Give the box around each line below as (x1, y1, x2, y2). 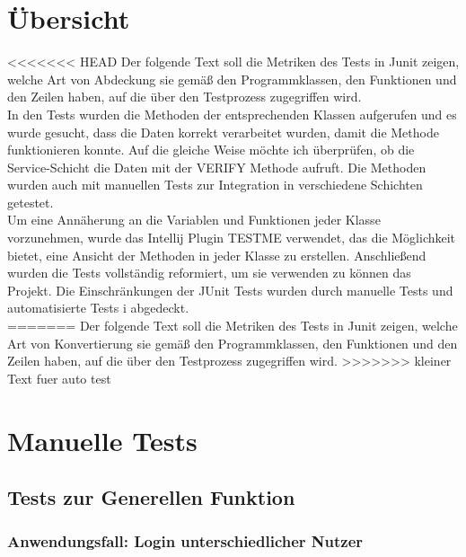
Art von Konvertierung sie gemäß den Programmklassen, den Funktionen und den (7, 333, 458, 352)
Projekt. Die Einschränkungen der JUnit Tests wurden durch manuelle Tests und (7, 280, 453, 299)
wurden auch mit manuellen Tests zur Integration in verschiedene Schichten (7, 175, 423, 194)
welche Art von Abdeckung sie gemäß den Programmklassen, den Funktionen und (7, 69, 457, 88)
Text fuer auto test (7, 368, 111, 387)
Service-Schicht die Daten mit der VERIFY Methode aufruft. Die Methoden (7, 157, 426, 176)
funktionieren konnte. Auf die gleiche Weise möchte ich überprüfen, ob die (7, 140, 415, 159)
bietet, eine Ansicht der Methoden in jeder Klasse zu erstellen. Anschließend (7, 245, 426, 264)
